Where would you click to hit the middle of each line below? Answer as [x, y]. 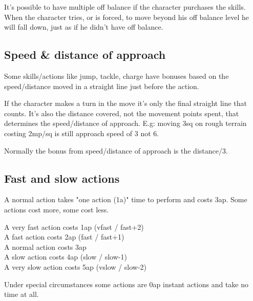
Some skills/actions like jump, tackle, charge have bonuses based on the [117, 76]
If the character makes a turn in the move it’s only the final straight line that [126, 103]
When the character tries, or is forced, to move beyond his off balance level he [126, 17]
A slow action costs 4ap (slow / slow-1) [66, 257]
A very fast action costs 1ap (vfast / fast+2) [74, 227]
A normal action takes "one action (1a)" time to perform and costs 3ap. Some [126, 199]
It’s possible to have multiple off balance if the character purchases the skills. [125, 7]
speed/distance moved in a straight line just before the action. [102, 86]
